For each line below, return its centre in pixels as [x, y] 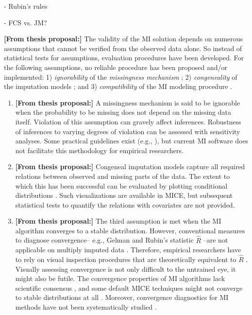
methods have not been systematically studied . [86, 307]
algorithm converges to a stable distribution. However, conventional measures [130, 230]
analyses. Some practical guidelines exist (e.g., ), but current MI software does [132, 141]
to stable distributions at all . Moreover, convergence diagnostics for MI [122, 297]
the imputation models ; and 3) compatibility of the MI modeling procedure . [118, 86]
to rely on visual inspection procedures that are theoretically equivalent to [126, 259]
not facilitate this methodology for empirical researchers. [99, 150]
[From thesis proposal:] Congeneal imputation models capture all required [130, 166]
